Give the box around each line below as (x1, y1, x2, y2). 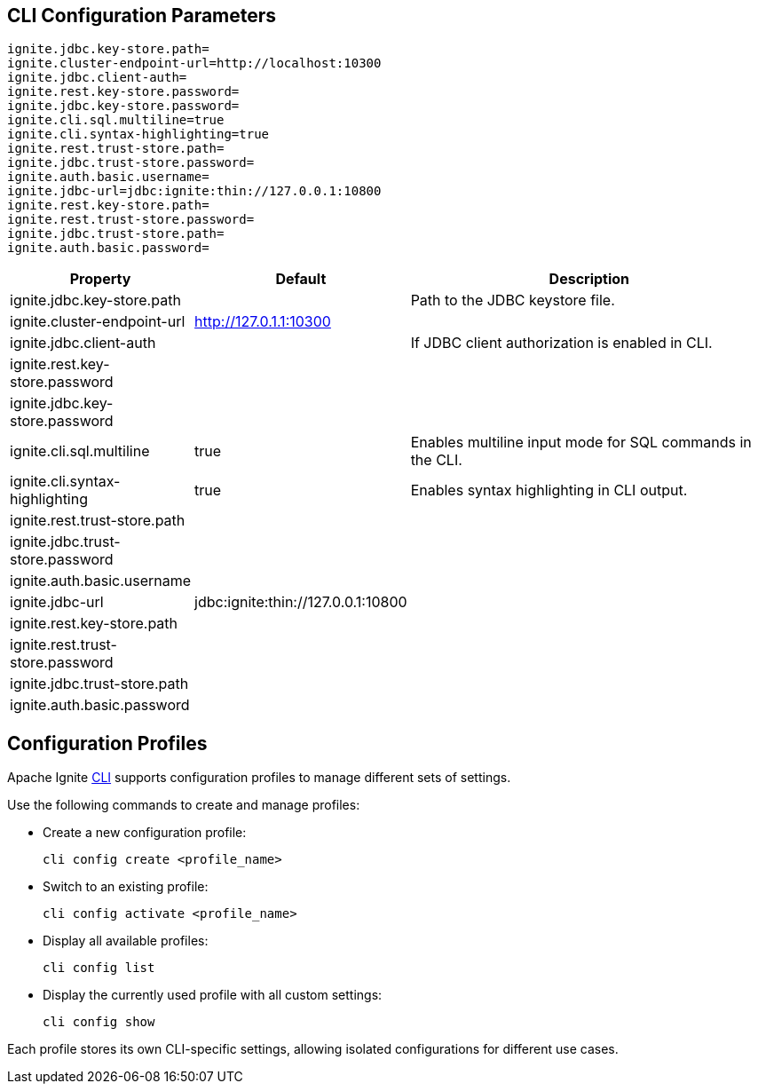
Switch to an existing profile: (43, 879, 209, 895)
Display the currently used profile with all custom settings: (43, 987, 383, 1003)
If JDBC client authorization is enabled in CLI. (410, 334, 713, 352)
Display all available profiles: (43, 933, 209, 949)
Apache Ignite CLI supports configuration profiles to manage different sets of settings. (7, 770, 511, 786)
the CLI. (410, 451, 462, 470)
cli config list (43, 961, 155, 976)
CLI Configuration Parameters (7, 4, 277, 27)
